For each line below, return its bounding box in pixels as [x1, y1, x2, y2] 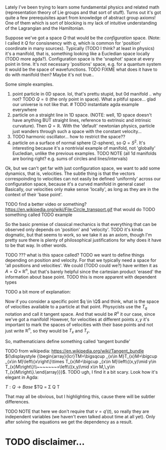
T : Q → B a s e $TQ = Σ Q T [5, 384, 60, 390]
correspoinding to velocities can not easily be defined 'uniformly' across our [5, 175, 161, 181]
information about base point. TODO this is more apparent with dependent [5, 274, 157, 280]
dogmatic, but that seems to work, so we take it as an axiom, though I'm [5, 231, 152, 237]
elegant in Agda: [5, 374, 39, 381]
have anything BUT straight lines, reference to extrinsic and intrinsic [12, 117, 151, 123]
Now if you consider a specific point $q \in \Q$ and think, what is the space [5, 298, 160, 304]
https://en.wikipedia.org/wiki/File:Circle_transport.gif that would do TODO [5, 206, 155, 212]
